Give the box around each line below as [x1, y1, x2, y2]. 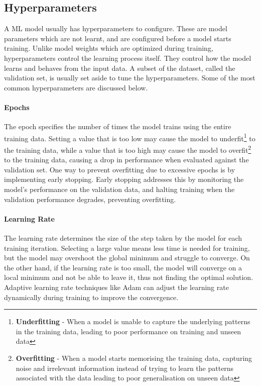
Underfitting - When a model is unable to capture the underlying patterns [16, 316, 250, 327]
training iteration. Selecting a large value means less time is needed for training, [4, 242, 250, 253]
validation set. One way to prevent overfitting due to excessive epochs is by [4, 164, 235, 174]
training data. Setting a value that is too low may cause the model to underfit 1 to [4, 131, 255, 143]
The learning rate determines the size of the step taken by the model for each [4, 233, 242, 243]
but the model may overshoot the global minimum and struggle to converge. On [4, 252, 250, 263]
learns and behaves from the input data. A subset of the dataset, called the [4, 62, 235, 73]
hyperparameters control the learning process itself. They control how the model [4, 52, 251, 63]
